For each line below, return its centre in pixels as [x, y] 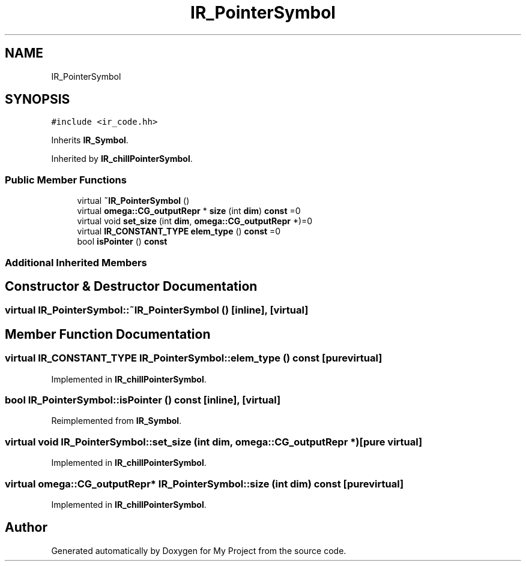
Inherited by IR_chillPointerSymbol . [122, 159]
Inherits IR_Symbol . [90, 140]
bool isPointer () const [122, 242]
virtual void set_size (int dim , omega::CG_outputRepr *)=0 [195, 221]
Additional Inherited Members [76, 262]
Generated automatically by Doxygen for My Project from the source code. [199, 550]
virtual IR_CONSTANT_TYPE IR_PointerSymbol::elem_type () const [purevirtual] [194, 358]
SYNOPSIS [38, 100]
